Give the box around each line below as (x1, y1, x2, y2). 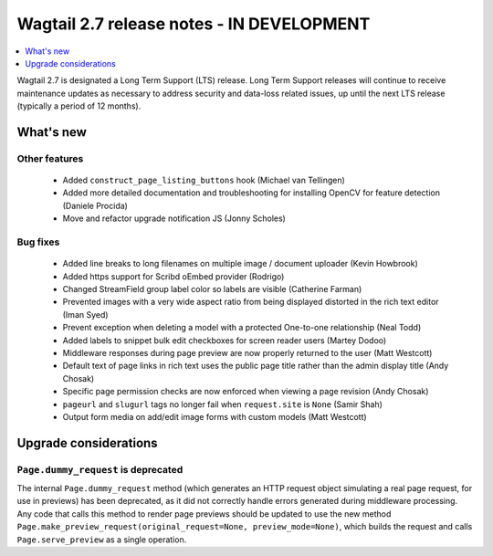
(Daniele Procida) (62, 200, 128, 211)
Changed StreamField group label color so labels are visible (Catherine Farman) (62, 283, 362, 294)
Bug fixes (16, 236, 60, 248)
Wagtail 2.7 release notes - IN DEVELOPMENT (16, 14, 371, 34)
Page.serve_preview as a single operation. (16, 534, 187, 545)
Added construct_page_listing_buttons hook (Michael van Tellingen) (62, 174, 346, 186)
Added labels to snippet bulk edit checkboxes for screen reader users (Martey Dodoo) (62, 334, 387, 346)
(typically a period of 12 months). (16, 100, 142, 111)
